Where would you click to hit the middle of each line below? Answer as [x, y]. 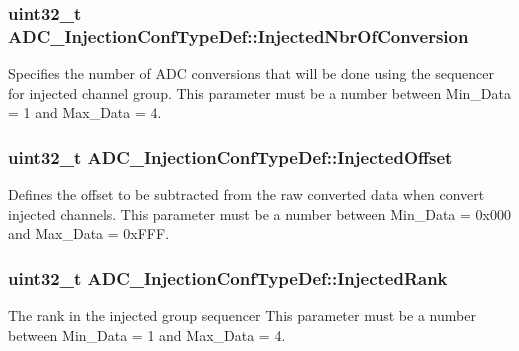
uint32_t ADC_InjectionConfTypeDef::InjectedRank [228, 277]
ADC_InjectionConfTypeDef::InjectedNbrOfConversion [238, 35]
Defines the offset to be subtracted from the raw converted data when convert [246, 194]
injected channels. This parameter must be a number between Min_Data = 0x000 [259, 213]
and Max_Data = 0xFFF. [89, 233]
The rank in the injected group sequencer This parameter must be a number [242, 315]
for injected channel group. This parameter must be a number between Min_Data [259, 92]
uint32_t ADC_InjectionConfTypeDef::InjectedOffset [230, 156]
